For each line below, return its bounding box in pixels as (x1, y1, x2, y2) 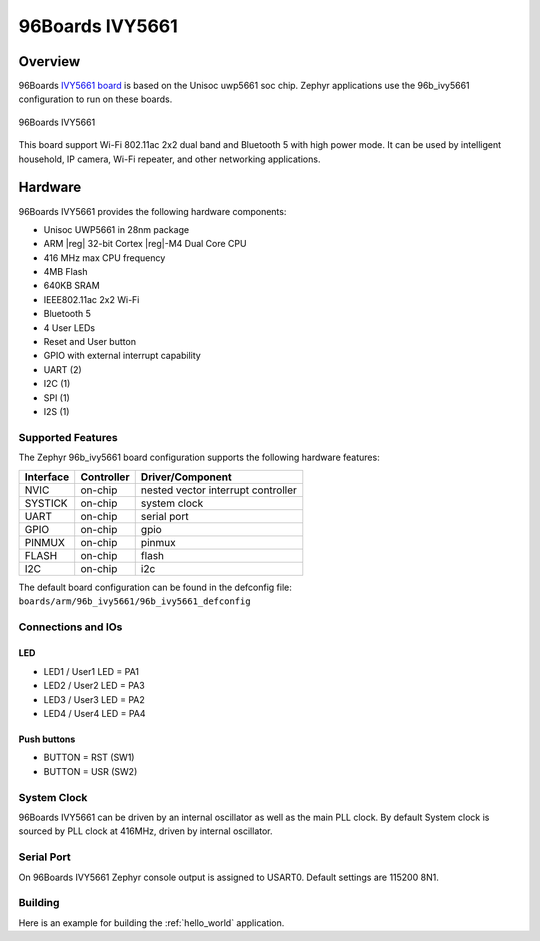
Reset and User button (43, 336, 137, 348)
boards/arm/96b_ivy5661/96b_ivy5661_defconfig (18, 595, 251, 607)
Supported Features (18, 430, 119, 444)
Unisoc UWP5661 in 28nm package (43, 223, 190, 235)
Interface (24, 470, 70, 484)
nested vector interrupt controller (140, 483, 297, 497)
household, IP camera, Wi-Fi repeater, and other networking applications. (18, 153, 321, 165)
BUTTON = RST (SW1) (43, 751, 135, 764)
